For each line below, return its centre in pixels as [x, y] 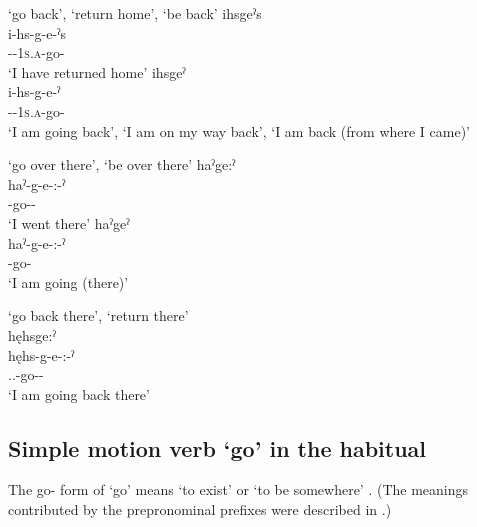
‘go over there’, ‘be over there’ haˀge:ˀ [122, 164]
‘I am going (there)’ [68, 281]
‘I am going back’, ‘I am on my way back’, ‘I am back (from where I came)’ [239, 130]
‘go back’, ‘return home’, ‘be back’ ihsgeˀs [135, 13]
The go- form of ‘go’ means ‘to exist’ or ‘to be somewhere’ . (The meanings [238, 489]
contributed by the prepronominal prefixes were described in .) [200, 509]
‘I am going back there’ [79, 393]
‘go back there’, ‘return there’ [98, 315]
